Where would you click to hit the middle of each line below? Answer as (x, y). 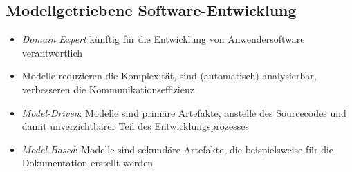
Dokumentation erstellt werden (87, 163)
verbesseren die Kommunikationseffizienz (108, 89)
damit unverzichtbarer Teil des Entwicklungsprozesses (135, 126)
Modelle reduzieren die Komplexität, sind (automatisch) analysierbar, (169, 76)
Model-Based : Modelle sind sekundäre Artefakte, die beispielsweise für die (178, 149)
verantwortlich (52, 52)
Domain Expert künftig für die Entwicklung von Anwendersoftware (163, 39)
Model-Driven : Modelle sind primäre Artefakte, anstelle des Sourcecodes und (184, 112)
